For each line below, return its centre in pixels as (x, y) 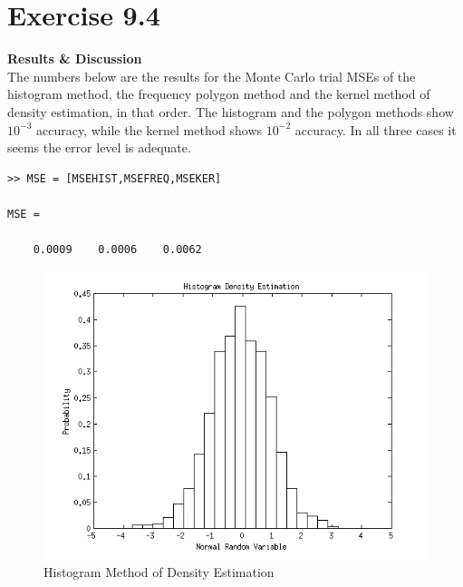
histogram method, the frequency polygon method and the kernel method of (219, 94)
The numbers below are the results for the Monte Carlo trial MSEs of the (212, 76)
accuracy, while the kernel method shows (149, 129)
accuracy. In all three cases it (376, 129)
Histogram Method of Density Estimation (159, 572)
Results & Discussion (75, 59)
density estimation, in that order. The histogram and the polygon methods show (231, 111)
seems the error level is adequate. (99, 147)
